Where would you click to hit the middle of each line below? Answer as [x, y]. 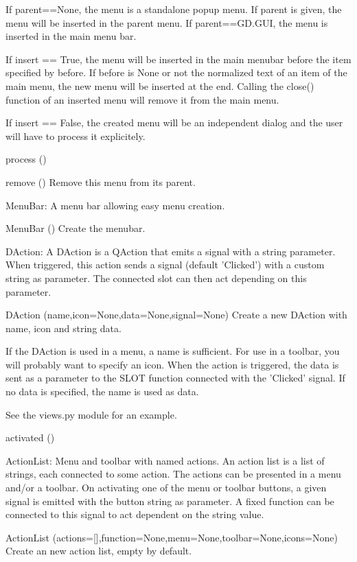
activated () [30, 437]
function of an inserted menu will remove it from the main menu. [142, 99]
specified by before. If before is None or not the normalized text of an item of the [176, 72]
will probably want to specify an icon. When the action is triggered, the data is [172, 364]
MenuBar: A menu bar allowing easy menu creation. [115, 205]
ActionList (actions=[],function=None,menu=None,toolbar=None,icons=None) [172, 537]
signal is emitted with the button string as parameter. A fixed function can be [170, 501]
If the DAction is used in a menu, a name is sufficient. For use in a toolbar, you [173, 351]
